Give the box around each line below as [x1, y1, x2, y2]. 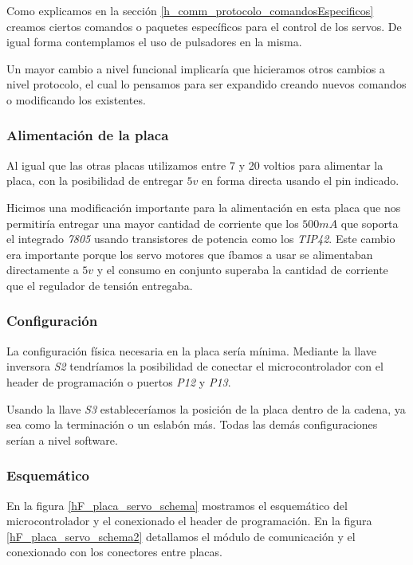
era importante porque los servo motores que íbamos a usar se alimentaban [6, 245, 373, 262]
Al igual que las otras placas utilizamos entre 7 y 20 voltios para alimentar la [6, 156, 383, 173]
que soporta [340, 214, 399, 231]
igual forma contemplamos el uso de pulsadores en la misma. [6, 33, 302, 50]
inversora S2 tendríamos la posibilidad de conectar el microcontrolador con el [6, 358, 383, 375]
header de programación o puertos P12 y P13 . [6, 373, 231, 390]
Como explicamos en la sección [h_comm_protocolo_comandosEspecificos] [6, 2, 374, 18]
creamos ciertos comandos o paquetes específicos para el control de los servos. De [6, 18, 402, 34]
